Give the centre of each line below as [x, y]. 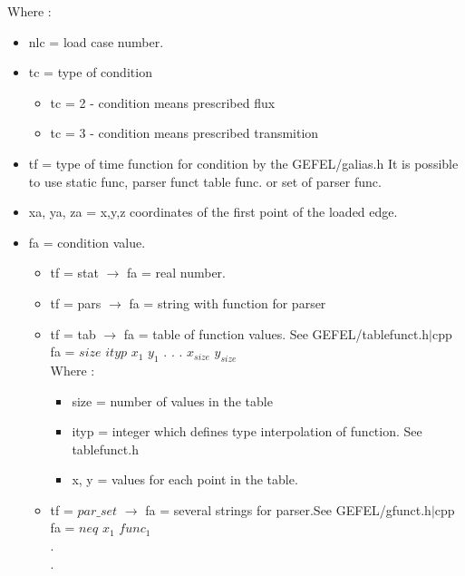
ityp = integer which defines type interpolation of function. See [247, 431]
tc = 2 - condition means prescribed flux [163, 102]
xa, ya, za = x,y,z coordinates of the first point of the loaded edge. [213, 212]
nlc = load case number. [96, 41]
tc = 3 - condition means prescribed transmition [184, 133]
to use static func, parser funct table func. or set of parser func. [205, 181]
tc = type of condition [90, 72]
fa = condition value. [87, 242]
